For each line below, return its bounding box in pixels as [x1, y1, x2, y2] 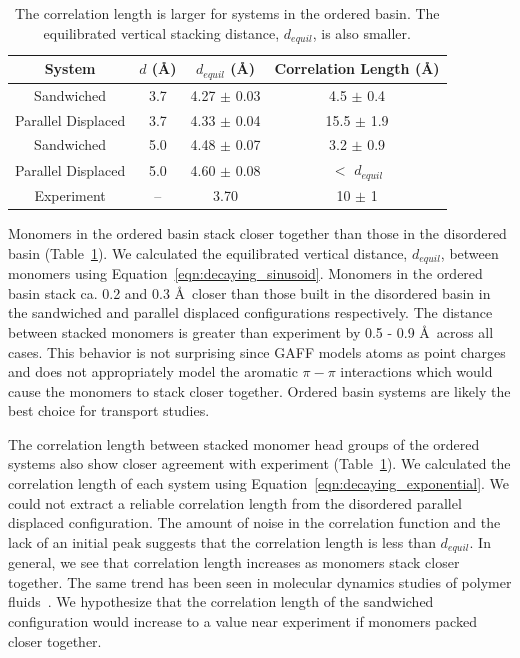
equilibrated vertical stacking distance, [43, 22, 280, 43]
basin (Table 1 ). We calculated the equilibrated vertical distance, [8, 242, 408, 263]
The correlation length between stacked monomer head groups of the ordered [8, 433, 480, 454]
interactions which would [340, 361, 493, 382]
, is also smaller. [312, 22, 411, 43]
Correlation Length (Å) [274, 58, 440, 79]
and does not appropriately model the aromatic [8, 361, 298, 382]
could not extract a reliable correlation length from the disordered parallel [8, 492, 462, 513]
